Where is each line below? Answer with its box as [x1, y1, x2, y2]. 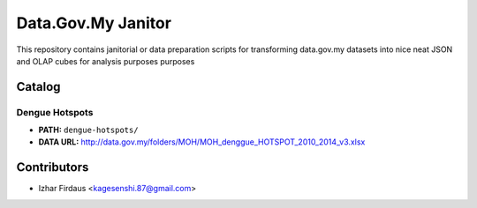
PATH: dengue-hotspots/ [38, 124, 139, 136]
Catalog [16, 79, 61, 94]
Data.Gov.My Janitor [16, 13, 172, 33]
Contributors [16, 160, 89, 175]
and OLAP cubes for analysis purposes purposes [16, 56, 195, 66]
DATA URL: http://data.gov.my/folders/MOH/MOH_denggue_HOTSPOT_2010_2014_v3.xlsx [38, 137, 366, 147]
